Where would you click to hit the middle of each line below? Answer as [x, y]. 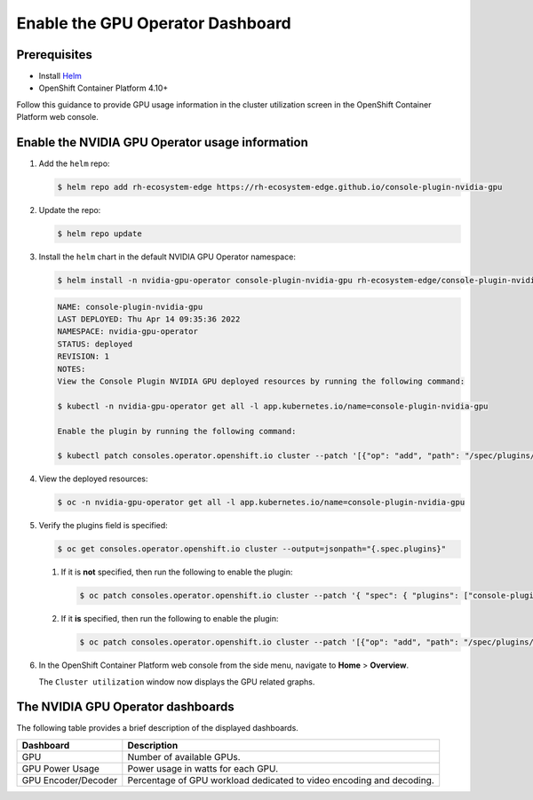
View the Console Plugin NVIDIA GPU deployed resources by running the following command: [261, 381]
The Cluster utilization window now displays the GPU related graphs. [177, 681]
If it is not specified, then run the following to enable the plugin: [177, 572]
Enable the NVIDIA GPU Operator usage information [162, 143]
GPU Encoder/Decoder [70, 780]
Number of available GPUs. [184, 756]
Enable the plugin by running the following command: [177, 431]
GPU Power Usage [60, 768]
